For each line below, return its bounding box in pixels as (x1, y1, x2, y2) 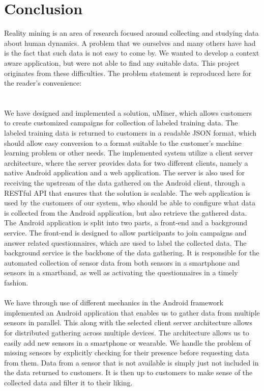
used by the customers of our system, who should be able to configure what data (4, 197, 256, 208)
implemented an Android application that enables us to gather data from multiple (4, 307, 260, 318)
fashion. (4, 277, 28, 288)
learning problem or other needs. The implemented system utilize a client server (4, 147, 253, 158)
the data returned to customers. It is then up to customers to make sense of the (4, 367, 253, 378)
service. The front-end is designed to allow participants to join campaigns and (4, 227, 247, 238)
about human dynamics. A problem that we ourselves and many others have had (4, 37, 256, 48)
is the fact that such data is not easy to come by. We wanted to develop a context (4, 47, 259, 58)
